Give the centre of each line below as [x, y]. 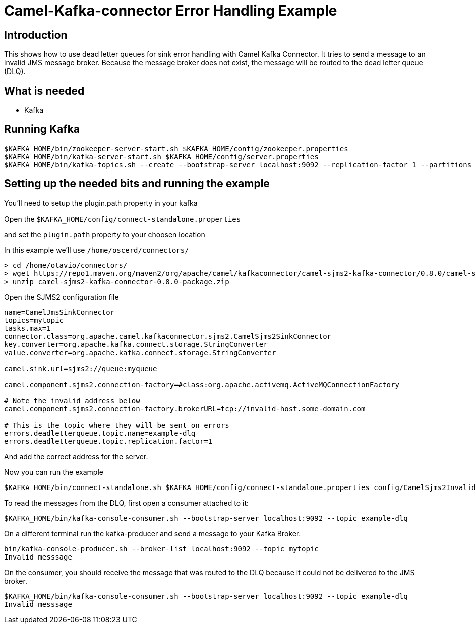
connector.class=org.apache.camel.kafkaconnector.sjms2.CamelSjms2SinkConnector [168, 336]
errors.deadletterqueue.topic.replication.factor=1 [108, 441]
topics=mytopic [34, 320]
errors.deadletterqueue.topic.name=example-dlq [100, 433]
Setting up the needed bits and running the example [137, 184]
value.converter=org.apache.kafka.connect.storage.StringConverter [140, 352]
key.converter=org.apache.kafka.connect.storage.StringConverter [136, 344]
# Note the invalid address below [72, 401]
